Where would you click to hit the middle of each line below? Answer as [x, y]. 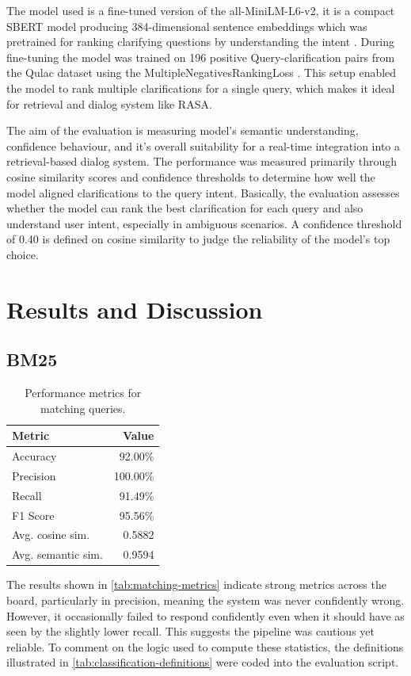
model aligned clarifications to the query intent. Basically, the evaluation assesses [203, 192]
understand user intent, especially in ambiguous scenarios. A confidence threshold [204, 223]
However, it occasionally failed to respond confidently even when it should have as [205, 615]
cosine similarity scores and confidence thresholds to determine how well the [191, 176]
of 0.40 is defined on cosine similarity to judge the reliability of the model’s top [198, 239]
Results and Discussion [135, 309]
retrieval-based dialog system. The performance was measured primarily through [202, 161]
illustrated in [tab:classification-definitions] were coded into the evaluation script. [203, 662]
